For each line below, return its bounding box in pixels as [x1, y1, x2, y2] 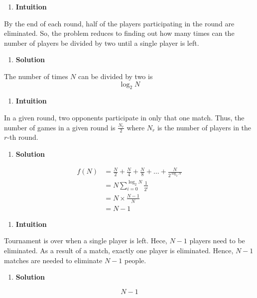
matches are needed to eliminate [4, 255, 103, 265]
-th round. [7, 132, 38, 142]
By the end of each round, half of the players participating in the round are [4, 18, 235, 28]
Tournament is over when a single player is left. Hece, [4, 235, 167, 246]
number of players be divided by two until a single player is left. [4, 37, 199, 48]
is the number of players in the [157, 122, 252, 132]
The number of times [4, 71, 68, 81]
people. [124, 255, 146, 265]
